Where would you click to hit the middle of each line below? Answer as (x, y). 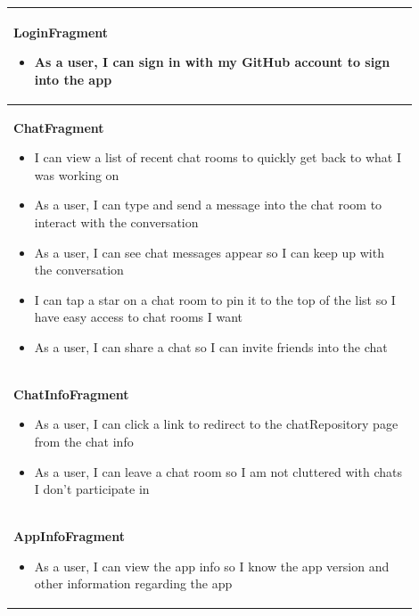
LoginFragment (61, 32)
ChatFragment (59, 127)
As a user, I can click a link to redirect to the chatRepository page (216, 424)
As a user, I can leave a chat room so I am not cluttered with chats (218, 471)
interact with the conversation (116, 222)
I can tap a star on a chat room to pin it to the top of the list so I (215, 299)
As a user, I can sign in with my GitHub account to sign (212, 62)
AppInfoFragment (69, 535)
